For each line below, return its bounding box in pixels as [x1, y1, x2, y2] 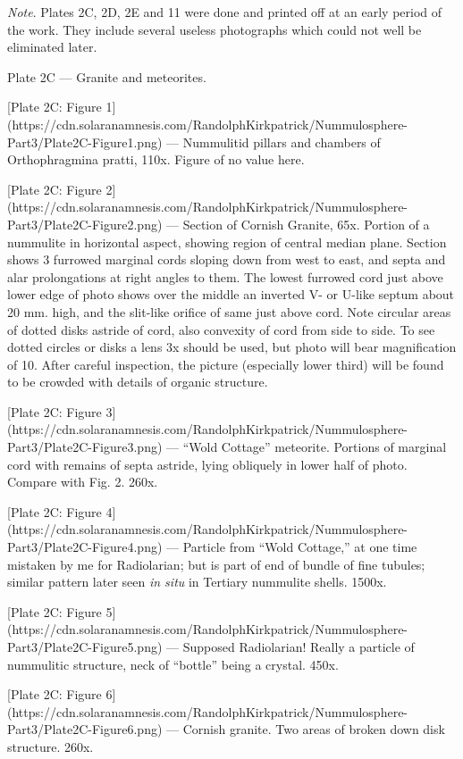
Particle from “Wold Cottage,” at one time [182, 538, 417, 556]
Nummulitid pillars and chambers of [182, 132, 381, 151]
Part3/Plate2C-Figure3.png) [7, 438, 163, 456]
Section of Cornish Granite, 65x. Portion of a [182, 214, 430, 233]
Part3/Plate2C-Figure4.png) [7, 538, 163, 556]
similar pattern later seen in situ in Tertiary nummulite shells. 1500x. [7, 572, 387, 591]
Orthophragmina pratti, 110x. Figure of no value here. [7, 150, 305, 169]
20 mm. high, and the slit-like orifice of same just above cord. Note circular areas [7, 302, 451, 321]
